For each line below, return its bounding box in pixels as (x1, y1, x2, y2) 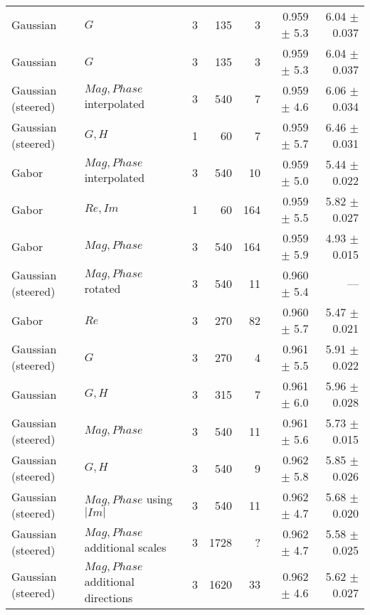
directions (84, 589, 133, 606)
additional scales (84, 539, 166, 555)
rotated (84, 280, 121, 296)
